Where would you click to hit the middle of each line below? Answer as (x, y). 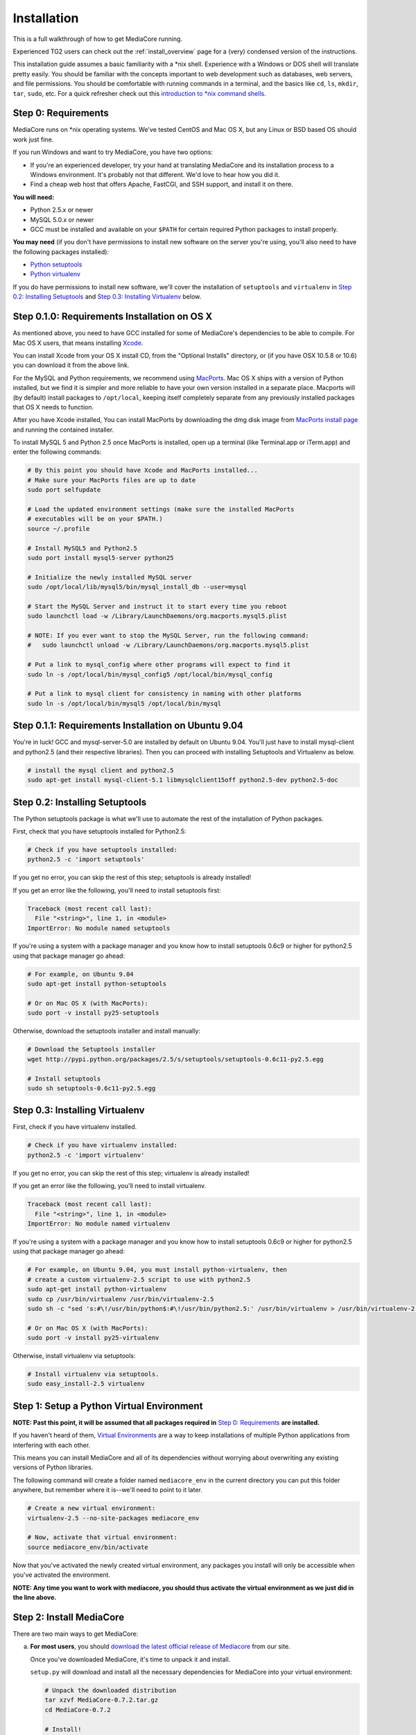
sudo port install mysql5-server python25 (101, 558)
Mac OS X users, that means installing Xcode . (78, 343)
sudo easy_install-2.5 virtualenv (86, 1384)
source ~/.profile (59, 528)
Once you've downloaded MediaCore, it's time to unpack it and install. (130, 1659)
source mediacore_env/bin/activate (88, 1547)
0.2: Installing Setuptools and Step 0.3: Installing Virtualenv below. (107, 297)
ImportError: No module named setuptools (99, 928)
